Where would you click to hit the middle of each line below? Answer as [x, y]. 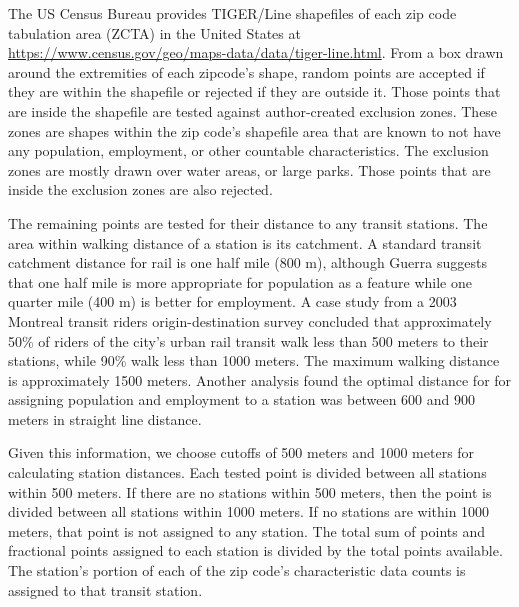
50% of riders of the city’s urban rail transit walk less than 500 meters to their [248, 340]
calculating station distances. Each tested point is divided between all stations [247, 472]
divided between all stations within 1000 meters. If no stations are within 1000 [249, 511]
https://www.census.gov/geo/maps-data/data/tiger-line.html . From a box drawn [256, 52]
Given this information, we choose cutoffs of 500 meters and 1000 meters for [241, 452]
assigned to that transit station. [105, 589]
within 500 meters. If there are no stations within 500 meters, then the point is [250, 491]
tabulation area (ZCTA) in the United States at [154, 32]
